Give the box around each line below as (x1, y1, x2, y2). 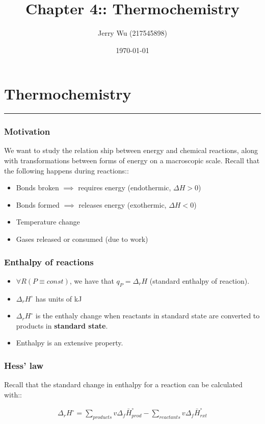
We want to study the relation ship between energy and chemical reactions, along (4, 145, 258, 156)
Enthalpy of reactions (4, 255, 94, 268)
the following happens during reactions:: (4, 165, 129, 176)
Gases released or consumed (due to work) (16, 234, 148, 244)
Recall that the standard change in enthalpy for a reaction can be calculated (4, 379, 243, 390)
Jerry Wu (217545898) (97, 28, 167, 38)
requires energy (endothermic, (78, 182, 171, 193)
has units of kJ (35, 293, 82, 304)
